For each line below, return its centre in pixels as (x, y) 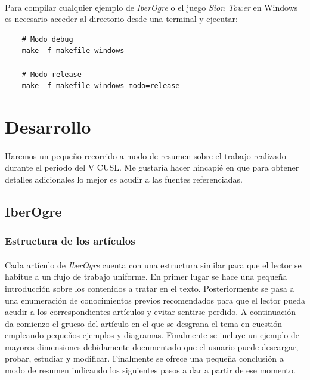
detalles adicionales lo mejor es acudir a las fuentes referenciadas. (124, 179)
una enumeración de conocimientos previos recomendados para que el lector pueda (155, 300)
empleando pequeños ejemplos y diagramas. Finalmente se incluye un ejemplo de (152, 335)
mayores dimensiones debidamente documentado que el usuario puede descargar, (152, 346)
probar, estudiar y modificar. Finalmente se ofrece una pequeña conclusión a (144, 358)
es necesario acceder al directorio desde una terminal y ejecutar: (121, 19)
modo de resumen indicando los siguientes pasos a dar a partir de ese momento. (150, 370)
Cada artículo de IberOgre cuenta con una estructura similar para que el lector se (153, 265)
